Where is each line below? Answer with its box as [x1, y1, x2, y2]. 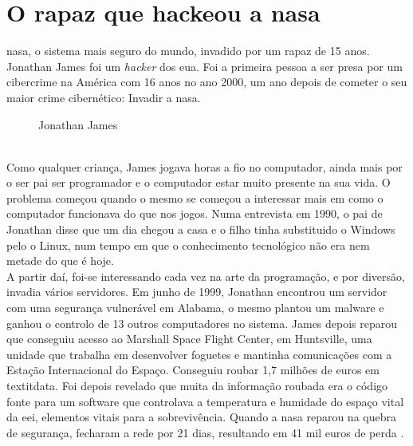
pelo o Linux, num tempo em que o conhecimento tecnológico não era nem [6, 236, 370, 253]
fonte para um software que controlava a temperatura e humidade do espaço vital [6, 393, 404, 409]
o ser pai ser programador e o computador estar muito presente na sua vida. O [6, 174, 391, 191]
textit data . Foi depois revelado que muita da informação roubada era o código [6, 377, 388, 393]
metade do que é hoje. [6, 252, 114, 269]
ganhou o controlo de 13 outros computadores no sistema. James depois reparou [6, 314, 398, 331]
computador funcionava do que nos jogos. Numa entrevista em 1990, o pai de [6, 205, 383, 222]
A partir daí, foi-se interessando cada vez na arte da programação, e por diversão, [6, 267, 405, 284]
